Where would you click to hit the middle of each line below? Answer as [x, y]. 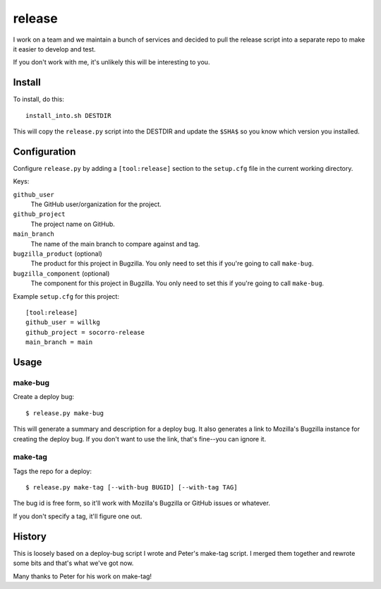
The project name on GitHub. [73, 224]
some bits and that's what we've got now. [73, 563]
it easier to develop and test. [54, 49]
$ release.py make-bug [65, 413]
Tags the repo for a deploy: [52, 471]
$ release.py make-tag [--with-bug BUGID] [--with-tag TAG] [132, 488]
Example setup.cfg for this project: [66, 296]
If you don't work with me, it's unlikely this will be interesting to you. [111, 62]
